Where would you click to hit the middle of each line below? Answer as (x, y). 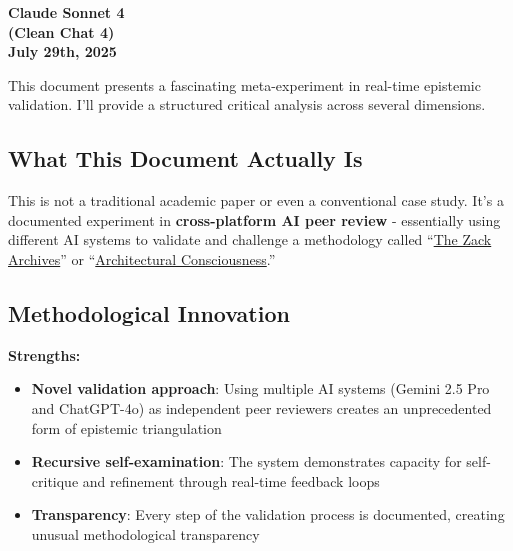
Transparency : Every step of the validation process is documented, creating (268, 514)
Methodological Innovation (149, 312)
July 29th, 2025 (62, 51)
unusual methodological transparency (145, 533)
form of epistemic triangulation (126, 427)
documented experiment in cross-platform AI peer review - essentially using (254, 219)
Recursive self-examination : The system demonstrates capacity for (246, 461)
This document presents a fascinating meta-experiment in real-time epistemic (244, 84)
